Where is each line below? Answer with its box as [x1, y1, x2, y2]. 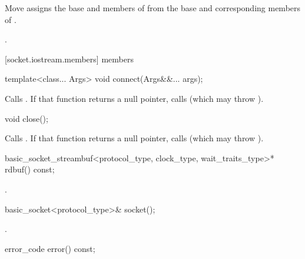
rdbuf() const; [5, 163, 55, 175]
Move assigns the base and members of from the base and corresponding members [5, 2, 301, 14]
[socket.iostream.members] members [5, 52, 134, 65]
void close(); [5, 112, 48, 124]
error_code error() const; [5, 242, 95, 254]
